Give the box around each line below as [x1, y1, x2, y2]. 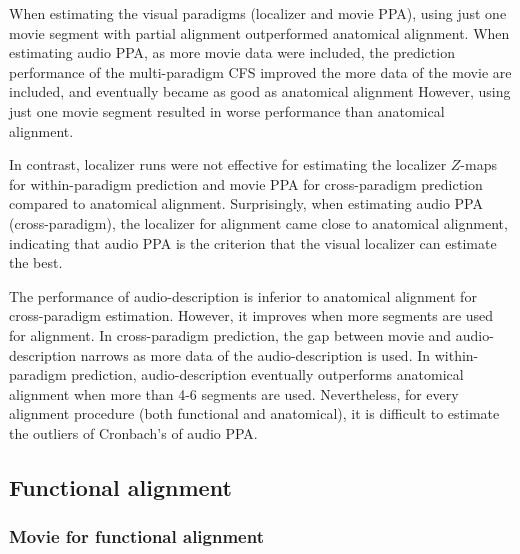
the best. [9, 252, 63, 273]
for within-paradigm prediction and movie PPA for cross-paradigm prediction [9, 173, 483, 194]
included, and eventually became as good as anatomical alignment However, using [9, 81, 511, 102]
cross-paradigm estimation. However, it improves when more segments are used [9, 305, 494, 326]
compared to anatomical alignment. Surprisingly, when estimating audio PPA [9, 193, 483, 214]
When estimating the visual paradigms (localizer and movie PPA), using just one [9, 3, 507, 23]
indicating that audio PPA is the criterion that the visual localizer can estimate [9, 232, 497, 253]
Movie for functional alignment [9, 524, 264, 549]
